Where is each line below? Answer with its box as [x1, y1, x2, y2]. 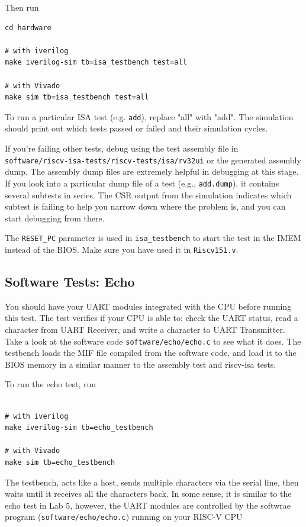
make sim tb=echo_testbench [5, 458, 115, 467]
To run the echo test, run [5, 378, 96, 390]
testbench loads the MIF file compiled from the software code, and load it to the [5, 346, 297, 359]
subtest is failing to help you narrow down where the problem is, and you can [5, 200, 286, 213]
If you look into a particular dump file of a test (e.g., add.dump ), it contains [5, 176, 279, 189]
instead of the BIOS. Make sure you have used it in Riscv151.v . [5, 243, 239, 255]
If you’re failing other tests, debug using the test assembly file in [5, 142, 239, 154]
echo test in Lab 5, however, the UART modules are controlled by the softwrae [5, 499, 291, 511]
